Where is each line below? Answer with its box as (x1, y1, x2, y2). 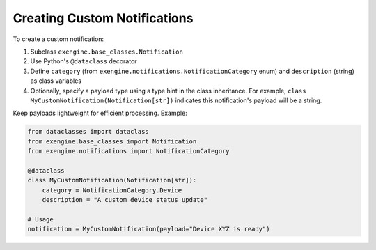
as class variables (30, 77, 81, 85)
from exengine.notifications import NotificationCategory (27, 147, 230, 155)
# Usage (27, 215, 54, 223)
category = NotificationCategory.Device (42, 186, 182, 194)
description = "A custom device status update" (42, 196, 208, 203)
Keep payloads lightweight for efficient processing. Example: (13, 109, 187, 118)
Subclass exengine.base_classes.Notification (30, 47, 184, 56)
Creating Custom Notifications (13, 10, 194, 26)
